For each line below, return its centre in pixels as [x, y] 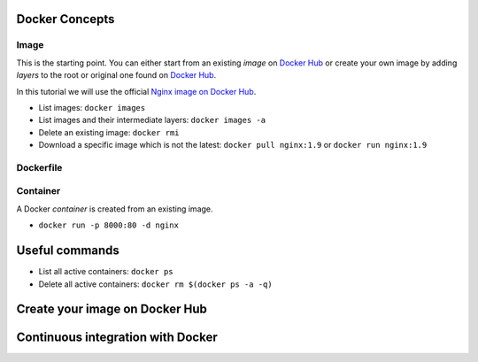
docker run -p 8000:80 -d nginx [108, 225]
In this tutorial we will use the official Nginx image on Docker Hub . [136, 91]
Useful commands [68, 251]
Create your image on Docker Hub [112, 309]
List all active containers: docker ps [106, 272]
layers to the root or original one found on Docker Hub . [116, 75]
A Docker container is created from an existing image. [115, 209]
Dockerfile [39, 167]
